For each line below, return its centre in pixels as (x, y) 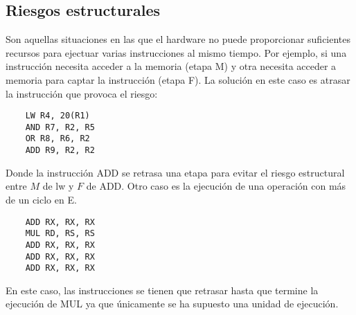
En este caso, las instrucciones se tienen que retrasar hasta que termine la (162, 290)
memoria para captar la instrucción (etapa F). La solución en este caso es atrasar (178, 79)
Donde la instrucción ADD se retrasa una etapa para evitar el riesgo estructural (175, 172)
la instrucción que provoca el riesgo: (82, 93)
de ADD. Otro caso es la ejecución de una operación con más (216, 186)
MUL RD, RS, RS (60, 234)
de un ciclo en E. (41, 199)
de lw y (58, 186)
